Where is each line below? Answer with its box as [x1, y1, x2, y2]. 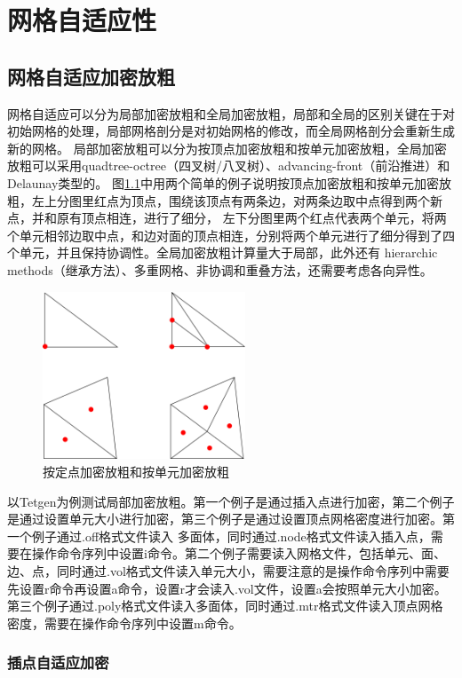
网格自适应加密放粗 [7, 62, 175, 90]
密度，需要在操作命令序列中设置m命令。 [7, 613, 242, 632]
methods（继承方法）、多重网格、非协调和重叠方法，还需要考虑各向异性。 [7, 260, 433, 279]
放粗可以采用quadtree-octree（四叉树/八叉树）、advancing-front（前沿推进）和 [7, 156, 450, 175]
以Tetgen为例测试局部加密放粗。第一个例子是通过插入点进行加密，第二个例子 [7, 492, 455, 510]
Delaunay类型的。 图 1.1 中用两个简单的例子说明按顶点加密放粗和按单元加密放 [7, 173, 451, 192]
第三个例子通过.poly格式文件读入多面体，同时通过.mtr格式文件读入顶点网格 [7, 596, 443, 615]
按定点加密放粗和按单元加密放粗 [43, 462, 229, 481]
